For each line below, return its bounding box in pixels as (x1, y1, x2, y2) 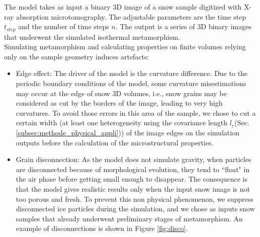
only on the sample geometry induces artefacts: (4, 51, 149, 61)
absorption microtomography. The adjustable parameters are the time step (16, 11, 246, 22)
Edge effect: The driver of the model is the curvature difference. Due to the (16, 68, 248, 78)
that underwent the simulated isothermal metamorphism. (4, 31, 180, 42)
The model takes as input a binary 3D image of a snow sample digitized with (4, 2, 242, 12)
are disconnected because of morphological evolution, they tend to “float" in (16, 164, 250, 174)
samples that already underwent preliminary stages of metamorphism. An (16, 213, 243, 223)
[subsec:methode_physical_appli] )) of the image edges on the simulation (16, 127, 239, 137)
